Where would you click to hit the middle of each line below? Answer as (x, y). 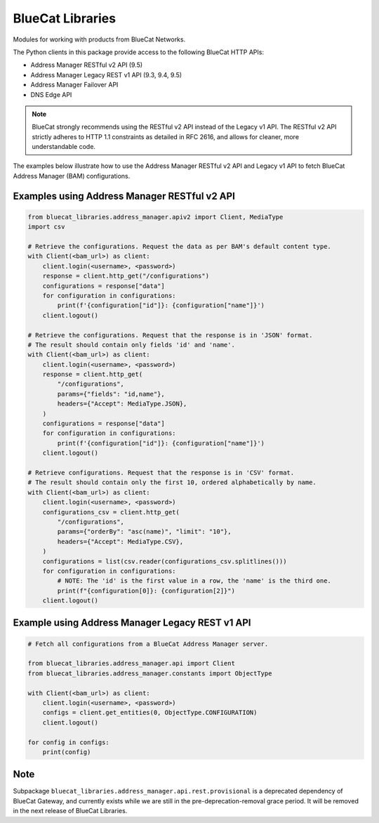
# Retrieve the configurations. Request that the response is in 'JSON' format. (170, 335)
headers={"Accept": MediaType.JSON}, (122, 404)
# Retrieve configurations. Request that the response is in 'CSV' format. (161, 473)
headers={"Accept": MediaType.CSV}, (120, 542)
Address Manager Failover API (74, 85)
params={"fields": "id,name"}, (111, 394)
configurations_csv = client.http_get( (111, 512)
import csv (46, 227)
